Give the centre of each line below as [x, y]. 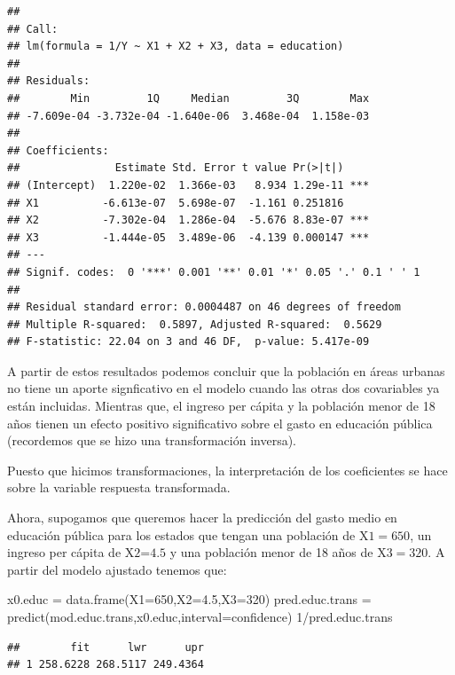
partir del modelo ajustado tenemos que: [117, 569]
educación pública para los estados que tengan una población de [181, 534]
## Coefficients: [58, 150]
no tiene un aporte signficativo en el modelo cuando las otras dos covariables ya [224, 388]
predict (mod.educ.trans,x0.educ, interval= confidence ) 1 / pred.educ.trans [200, 616]
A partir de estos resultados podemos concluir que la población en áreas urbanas [226, 370]
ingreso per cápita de [64, 552]
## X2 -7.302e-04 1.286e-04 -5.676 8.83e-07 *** [188, 220]
